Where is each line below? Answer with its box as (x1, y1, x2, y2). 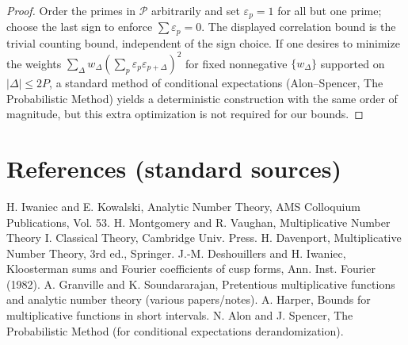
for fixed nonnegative (185, 55, 288, 71)
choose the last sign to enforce (6, 18, 153, 35)
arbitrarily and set (151, 2, 240, 18)
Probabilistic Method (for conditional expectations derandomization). (6, 322, 344, 339)
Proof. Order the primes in (6, 2, 136, 18)
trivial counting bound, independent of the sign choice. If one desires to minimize (6, 34, 400, 51)
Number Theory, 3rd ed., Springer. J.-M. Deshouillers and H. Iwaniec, (6, 244, 346, 261)
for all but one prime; (277, 2, 382, 18)
